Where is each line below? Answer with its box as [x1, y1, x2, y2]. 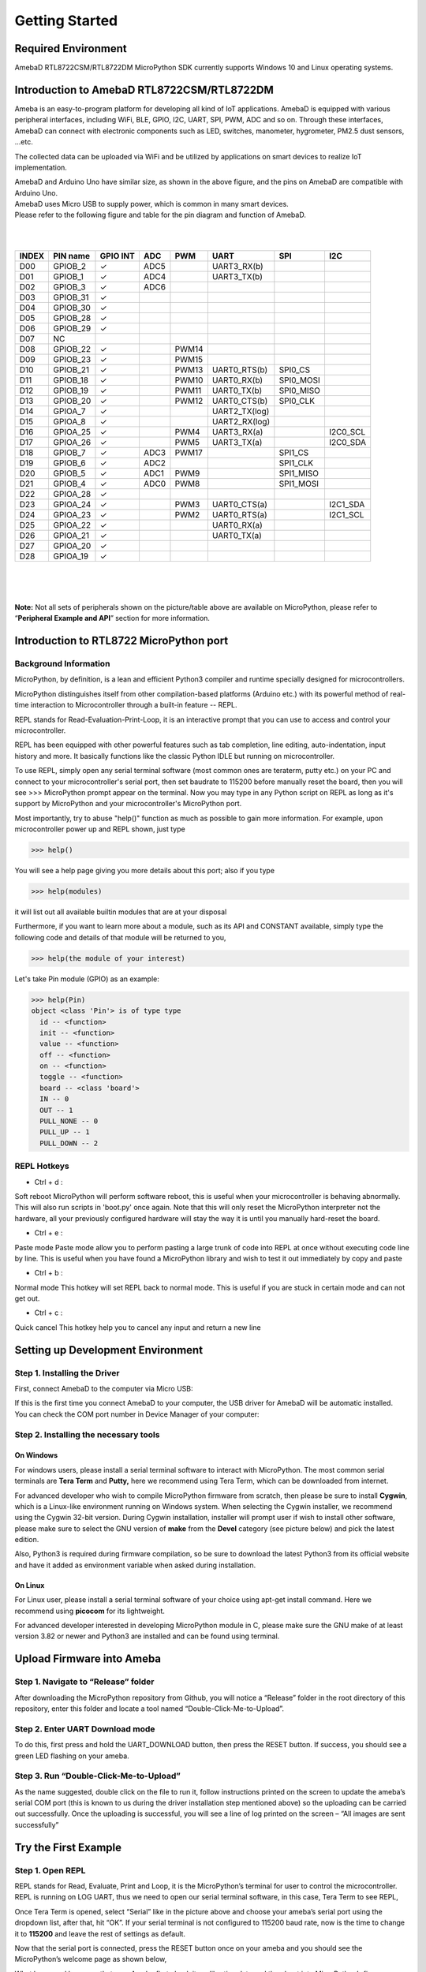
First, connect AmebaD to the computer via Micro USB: [14, 1384, 193, 1393]
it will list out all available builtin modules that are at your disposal [14, 907, 227, 917]
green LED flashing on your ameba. [14, 1751, 129, 1761]
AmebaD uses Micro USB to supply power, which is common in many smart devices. [14, 200, 290, 209]
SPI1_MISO [278, 468, 319, 479]
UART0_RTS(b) [211, 364, 268, 375]
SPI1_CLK [278, 458, 314, 469]
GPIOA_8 [52, 416, 86, 427]
